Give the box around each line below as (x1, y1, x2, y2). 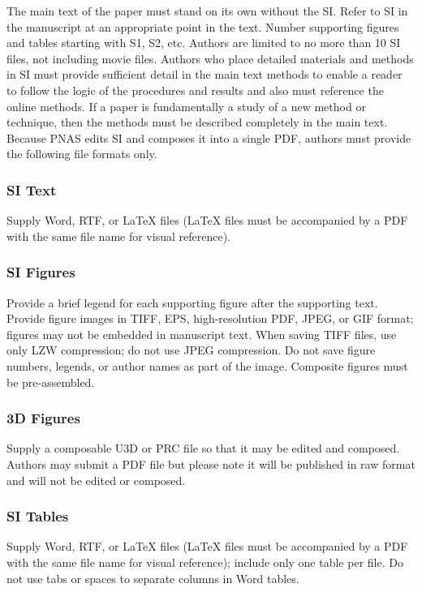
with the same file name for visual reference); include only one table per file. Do (6, 553, 403, 570)
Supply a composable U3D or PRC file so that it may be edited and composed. (6, 440, 400, 457)
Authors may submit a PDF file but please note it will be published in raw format (6, 455, 416, 472)
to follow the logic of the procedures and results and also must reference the (6, 81, 384, 98)
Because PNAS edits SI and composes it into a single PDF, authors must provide (6, 129, 411, 146)
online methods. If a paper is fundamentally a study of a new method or (6, 97, 366, 114)
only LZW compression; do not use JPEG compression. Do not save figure (6, 341, 376, 358)
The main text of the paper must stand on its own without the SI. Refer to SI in (6, 2, 408, 19)
